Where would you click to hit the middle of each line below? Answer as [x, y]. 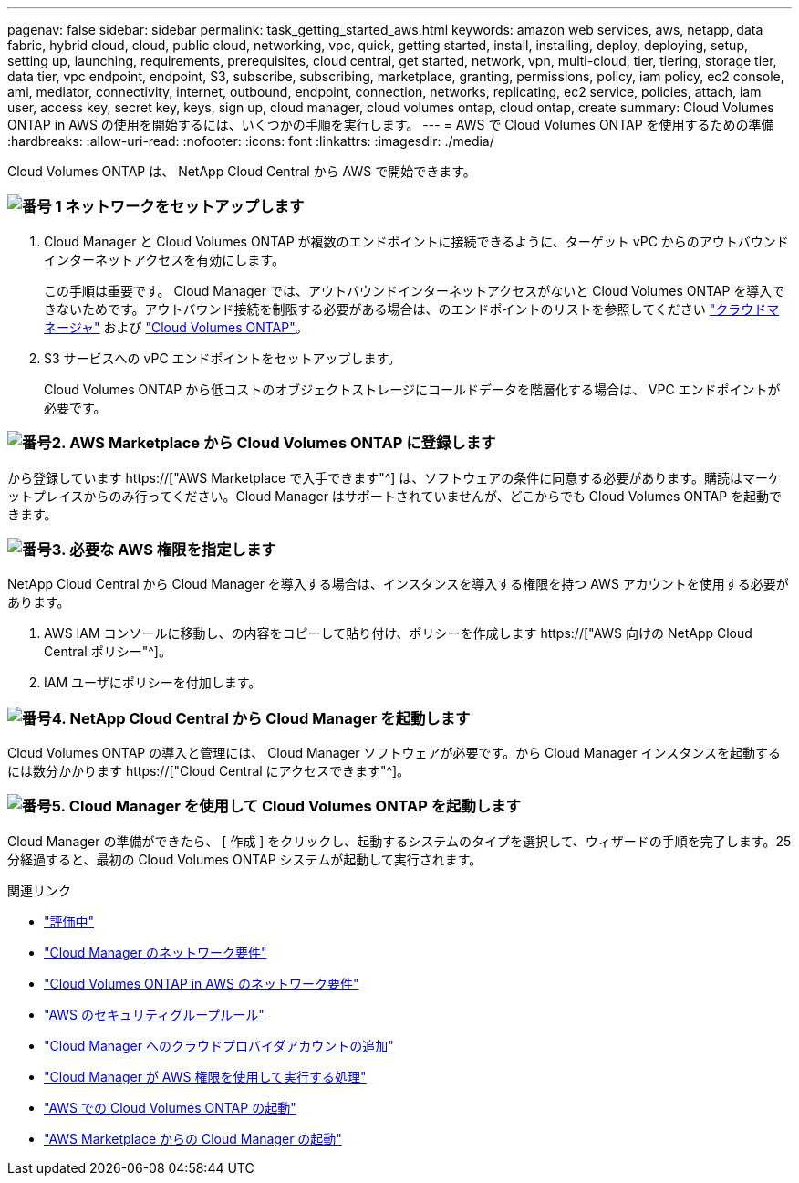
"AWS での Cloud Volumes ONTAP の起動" [170, 1107]
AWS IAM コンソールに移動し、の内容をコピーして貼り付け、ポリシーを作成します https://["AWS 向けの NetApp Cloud [398, 633]
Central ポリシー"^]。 [108, 652]
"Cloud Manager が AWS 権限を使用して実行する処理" [205, 1076]
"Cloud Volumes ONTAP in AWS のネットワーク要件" [202, 983]
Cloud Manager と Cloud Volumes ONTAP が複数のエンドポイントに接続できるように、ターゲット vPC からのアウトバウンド [416, 241]
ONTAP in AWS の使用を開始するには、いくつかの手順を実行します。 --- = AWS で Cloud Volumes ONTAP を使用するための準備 [391, 125]
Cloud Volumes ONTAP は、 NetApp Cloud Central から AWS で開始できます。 [242, 171]
